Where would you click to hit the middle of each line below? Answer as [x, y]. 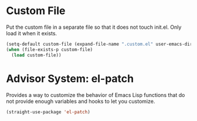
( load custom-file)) [36, 55]
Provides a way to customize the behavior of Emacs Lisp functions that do [96, 95]
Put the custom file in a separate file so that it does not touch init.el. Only [94, 27]
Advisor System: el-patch [70, 78]
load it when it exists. [32, 33]
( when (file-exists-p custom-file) [50, 49]
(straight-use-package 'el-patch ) [48, 112]
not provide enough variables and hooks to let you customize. [81, 101]
